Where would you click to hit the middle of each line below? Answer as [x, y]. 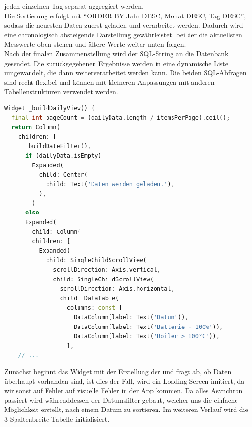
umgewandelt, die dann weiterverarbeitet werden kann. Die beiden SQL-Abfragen [126, 73]
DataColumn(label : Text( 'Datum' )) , [131, 317]
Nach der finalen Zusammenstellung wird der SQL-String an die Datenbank [117, 53]
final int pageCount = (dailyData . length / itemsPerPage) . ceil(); [121, 118]
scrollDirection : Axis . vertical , [107, 270]
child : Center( [63, 175]
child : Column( [56, 232]
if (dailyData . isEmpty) [63, 156]
